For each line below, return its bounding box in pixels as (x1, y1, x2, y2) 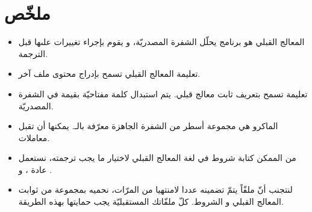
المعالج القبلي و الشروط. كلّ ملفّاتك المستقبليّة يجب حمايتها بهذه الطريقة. (18, 195, 284, 208)
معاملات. (18, 131, 50, 144)
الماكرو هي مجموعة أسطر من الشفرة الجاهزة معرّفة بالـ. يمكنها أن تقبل (18, 120, 278, 132)
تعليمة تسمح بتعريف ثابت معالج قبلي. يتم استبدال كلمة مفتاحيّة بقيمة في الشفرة (18, 87, 308, 100)
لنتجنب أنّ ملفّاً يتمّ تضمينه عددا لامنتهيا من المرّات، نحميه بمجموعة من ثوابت (18, 183, 293, 196)
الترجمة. (18, 47, 48, 59)
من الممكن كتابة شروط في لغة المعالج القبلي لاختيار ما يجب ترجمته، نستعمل (18, 151, 296, 164)
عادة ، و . (18, 163, 52, 175)
